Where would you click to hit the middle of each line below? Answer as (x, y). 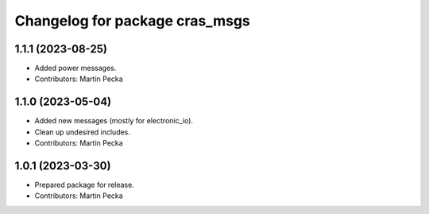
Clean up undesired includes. (83, 132)
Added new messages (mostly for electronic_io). (114, 121)
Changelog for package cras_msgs (132, 21)
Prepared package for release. (84, 185)
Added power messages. (75, 68)
